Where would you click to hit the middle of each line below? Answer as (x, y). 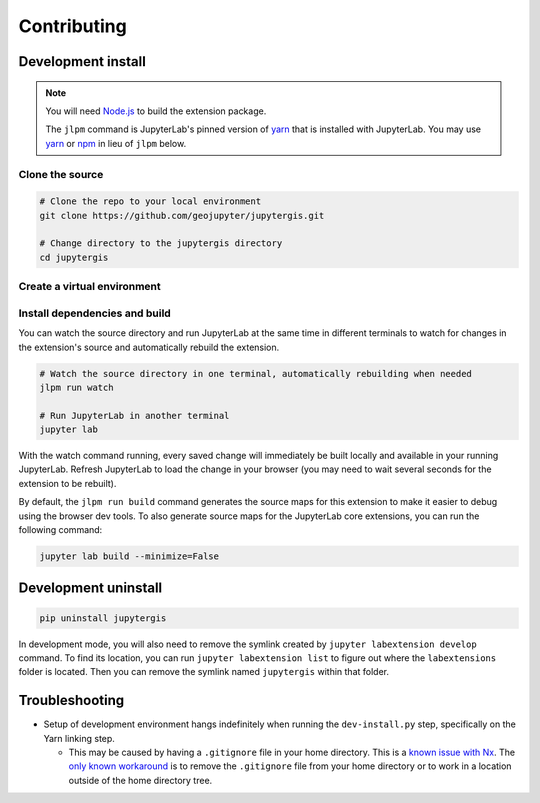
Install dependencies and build (95, 313)
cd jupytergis (74, 257)
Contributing (72, 26)
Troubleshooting (71, 700)
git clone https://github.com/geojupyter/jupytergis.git (182, 215)
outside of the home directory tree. (140, 780)
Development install (82, 61)
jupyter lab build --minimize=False (129, 556)
